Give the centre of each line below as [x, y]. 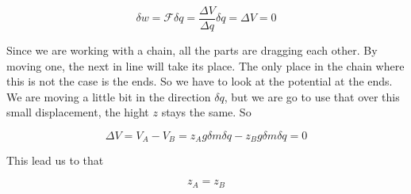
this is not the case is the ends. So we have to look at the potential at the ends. [200, 81]
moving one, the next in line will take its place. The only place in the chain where [205, 65]
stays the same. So [206, 112]
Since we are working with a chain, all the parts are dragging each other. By [192, 50]
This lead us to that [55, 160]
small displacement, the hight [78, 112]
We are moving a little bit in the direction [109, 96]
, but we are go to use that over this [312, 96]
